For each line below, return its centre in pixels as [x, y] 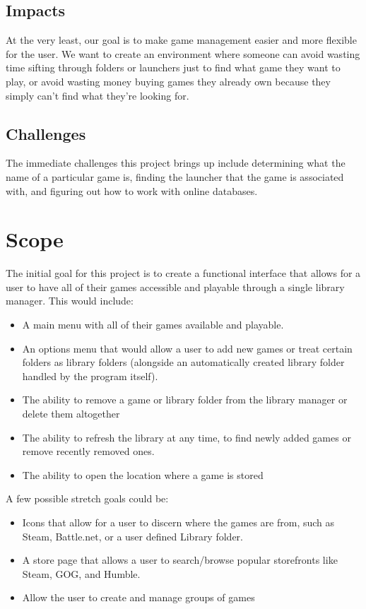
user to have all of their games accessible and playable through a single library [175, 286]
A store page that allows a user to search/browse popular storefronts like [180, 560]
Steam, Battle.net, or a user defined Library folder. [132, 536]
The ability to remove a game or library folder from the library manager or [185, 400]
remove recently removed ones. [88, 451]
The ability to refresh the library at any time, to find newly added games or [187, 437]
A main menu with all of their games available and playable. [153, 325]
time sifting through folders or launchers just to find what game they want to [173, 67]
